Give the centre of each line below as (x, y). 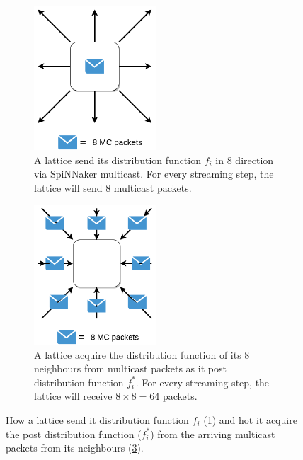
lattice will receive (73, 396)
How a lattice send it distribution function (97, 419)
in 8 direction (245, 160)
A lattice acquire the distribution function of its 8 (142, 354)
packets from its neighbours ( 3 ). (75, 448)
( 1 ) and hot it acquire (250, 419)
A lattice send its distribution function (118, 160)
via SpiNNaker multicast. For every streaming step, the (154, 174)
